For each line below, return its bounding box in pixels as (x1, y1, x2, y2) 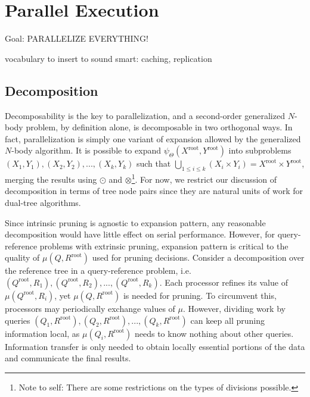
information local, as (5, 327, 80, 339)
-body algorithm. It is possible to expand (11, 144, 161, 157)
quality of (5, 251, 40, 264)
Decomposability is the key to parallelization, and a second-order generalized (5, 109, 285, 121)
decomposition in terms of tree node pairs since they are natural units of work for (5, 185, 303, 197)
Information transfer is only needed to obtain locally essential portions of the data (5, 340, 305, 352)
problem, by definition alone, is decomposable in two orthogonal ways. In (26, 121, 293, 133)
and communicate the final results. (5, 352, 131, 364)
